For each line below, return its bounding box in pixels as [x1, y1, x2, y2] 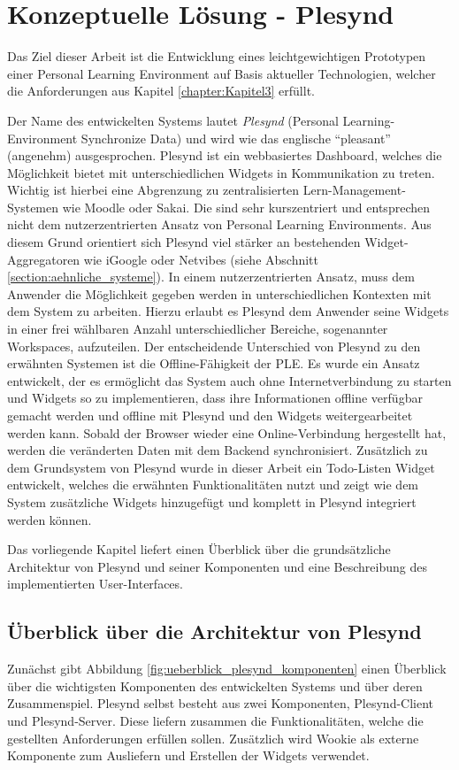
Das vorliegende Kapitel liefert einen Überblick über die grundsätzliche [7, 540, 391, 558]
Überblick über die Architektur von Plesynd [7, 618, 422, 645]
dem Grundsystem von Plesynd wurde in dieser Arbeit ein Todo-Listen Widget [7, 458, 435, 476]
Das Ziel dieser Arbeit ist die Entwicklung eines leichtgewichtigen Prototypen [7, 47, 426, 65]
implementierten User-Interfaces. [7, 574, 183, 593]
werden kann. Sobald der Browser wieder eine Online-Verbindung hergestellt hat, [7, 423, 447, 442]
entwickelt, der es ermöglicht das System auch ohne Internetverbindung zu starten [7, 371, 452, 389]
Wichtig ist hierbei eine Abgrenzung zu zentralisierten [7, 181, 300, 199]
